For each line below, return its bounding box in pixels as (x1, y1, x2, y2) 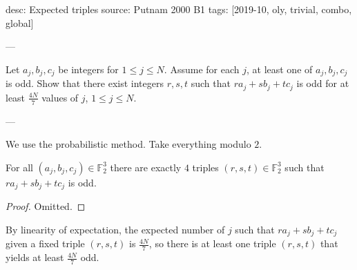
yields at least (6, 250, 64, 264)
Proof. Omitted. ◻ (6, 199, 86, 213)
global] (6, 15, 34, 30)
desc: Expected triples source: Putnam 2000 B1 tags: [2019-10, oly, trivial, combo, (6, 2, 352, 16)
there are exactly (110, 160, 182, 174)
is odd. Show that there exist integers (6, 76, 164, 90)
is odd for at (296, 76, 349, 90)
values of (41, 90, 79, 104)
